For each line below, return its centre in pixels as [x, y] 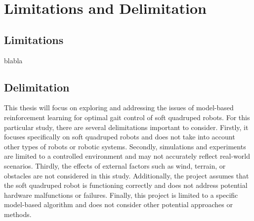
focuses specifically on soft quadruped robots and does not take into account [120, 137]
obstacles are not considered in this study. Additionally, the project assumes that [127, 175]
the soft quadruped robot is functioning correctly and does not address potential [126, 185]
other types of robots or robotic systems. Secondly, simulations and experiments [125, 146]
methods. [18, 214]
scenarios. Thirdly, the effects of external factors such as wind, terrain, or [115, 165]
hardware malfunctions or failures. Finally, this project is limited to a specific [121, 195]
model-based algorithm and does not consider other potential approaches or [118, 204]
